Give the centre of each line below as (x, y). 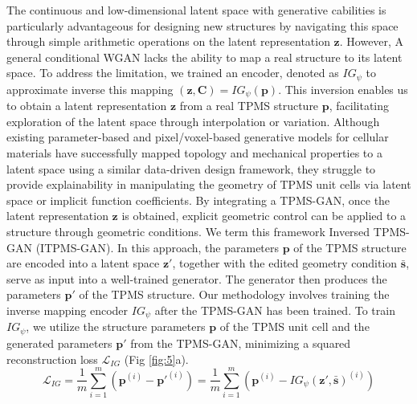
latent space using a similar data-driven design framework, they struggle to (191, 168)
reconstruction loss (52, 359)
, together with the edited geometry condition (285, 263)
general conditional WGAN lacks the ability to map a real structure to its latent (204, 57)
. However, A (372, 41)
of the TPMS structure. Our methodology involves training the (234, 294)
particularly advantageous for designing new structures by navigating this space (202, 25)
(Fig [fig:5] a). (156, 359)
